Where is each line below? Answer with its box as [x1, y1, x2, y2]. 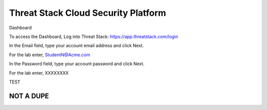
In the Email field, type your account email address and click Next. [9, 42, 144, 49]
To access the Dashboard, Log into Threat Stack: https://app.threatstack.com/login [9, 34, 178, 39]
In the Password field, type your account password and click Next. [9, 61, 144, 67]
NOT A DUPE [9, 92, 49, 100]
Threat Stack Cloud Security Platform [9, 7, 167, 18]
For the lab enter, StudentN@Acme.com [9, 52, 90, 58]
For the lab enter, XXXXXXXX [9, 70, 69, 76]
